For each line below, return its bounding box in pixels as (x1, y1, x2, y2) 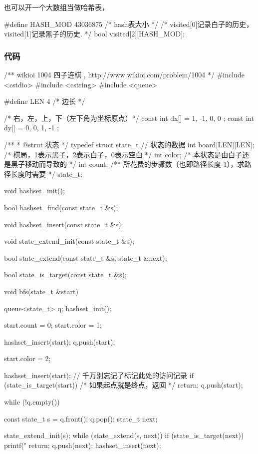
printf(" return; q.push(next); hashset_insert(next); (4, 440, 161, 450)
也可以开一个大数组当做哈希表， (4, 2, 109, 12)
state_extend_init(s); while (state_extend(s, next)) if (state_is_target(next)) (4, 430, 244, 441)
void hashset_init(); (4, 185, 65, 196)
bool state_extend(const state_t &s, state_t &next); (4, 252, 167, 263)
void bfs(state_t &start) (4, 286, 78, 296)
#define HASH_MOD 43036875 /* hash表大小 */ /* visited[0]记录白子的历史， (4, 18, 254, 29)
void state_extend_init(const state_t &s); (4, 236, 134, 246)
